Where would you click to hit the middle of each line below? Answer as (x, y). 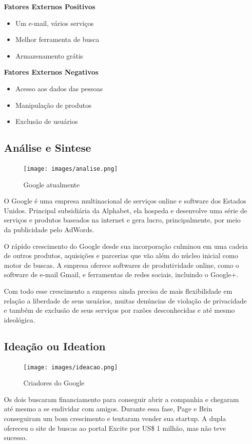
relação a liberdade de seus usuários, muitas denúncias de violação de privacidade (125, 300)
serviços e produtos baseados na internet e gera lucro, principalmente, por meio (122, 220)
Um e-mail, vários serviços (54, 23)
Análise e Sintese (48, 148)
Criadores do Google (54, 383)
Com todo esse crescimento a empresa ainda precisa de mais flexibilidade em (118, 291)
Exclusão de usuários (47, 121)
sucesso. (16, 437)
